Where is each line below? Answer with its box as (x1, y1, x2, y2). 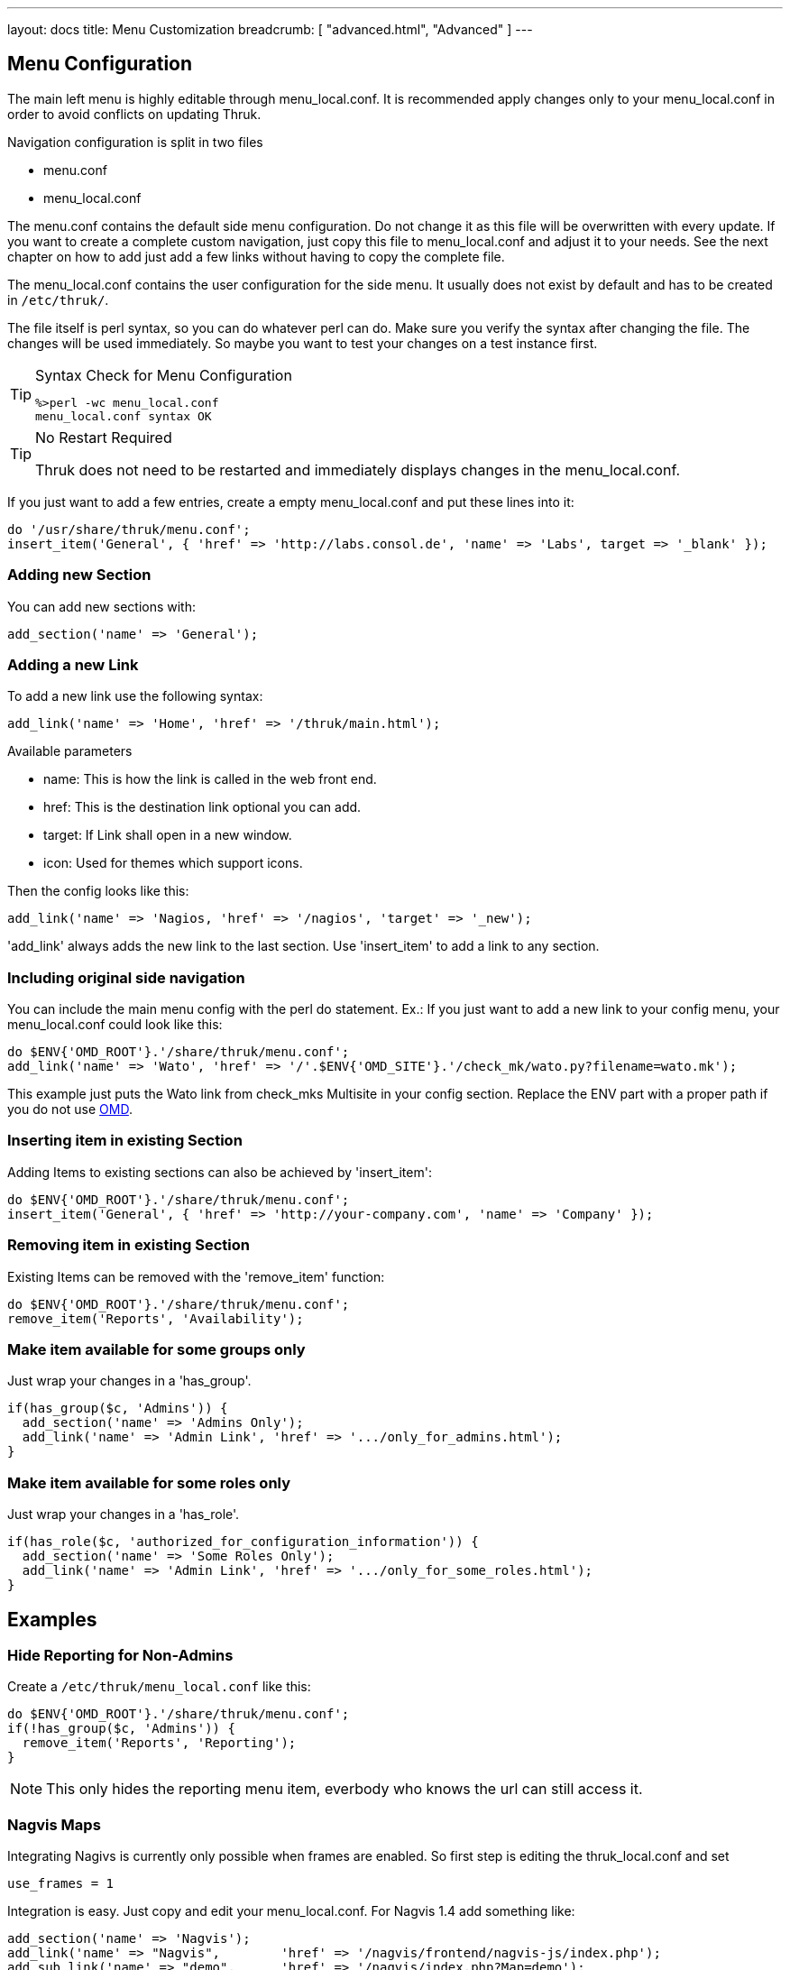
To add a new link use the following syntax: (7, 688, 263, 704)
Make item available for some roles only (7, 1473, 291, 1492)
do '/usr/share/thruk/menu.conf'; (7, 521, 251, 537)
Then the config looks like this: (7, 883, 189, 899)
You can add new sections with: (7, 598, 197, 614)
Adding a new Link (7, 655, 139, 674)
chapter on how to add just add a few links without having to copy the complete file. (7, 248, 505, 264)
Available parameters (7, 743, 133, 759)
